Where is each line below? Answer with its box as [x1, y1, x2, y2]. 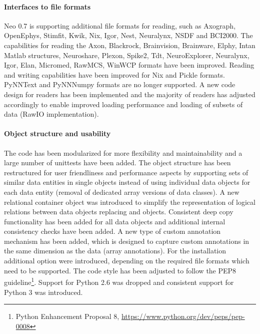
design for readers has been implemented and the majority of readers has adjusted [4, 89, 255, 99]
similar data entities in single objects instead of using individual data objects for [4, 177, 250, 187]
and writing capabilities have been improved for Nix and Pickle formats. [4, 69, 225, 80]
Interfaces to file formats [4, 1, 91, 12]
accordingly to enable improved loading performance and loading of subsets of [4, 99, 243, 109]
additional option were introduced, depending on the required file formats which [4, 255, 249, 266]
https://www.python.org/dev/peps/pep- [121, 311, 245, 321]
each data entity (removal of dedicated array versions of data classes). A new [4, 186, 239, 197]
